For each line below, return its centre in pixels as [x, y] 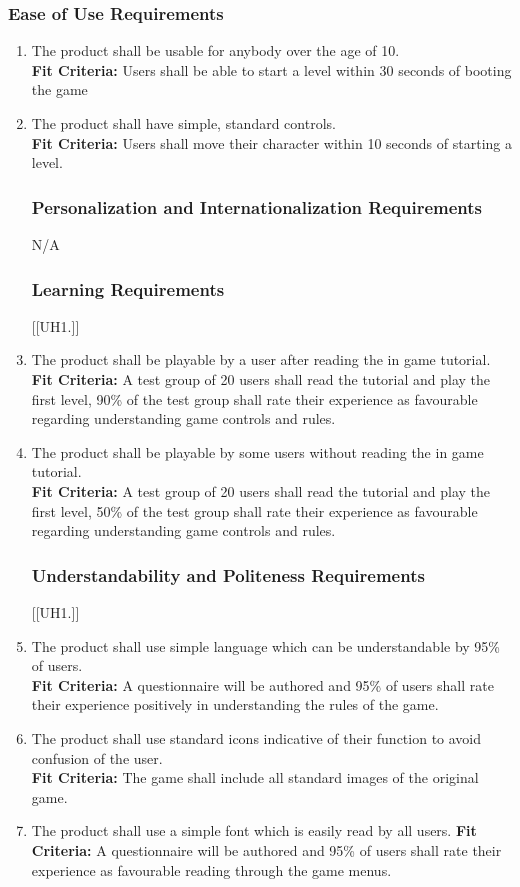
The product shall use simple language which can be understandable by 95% [266, 645]
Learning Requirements [128, 288]
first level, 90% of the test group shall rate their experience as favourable [254, 398]
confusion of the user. [97, 757]
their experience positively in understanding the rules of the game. [235, 704]
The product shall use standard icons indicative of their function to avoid [256, 737]
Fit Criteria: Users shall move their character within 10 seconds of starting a [271, 142]
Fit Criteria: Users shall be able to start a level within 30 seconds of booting [271, 69]
